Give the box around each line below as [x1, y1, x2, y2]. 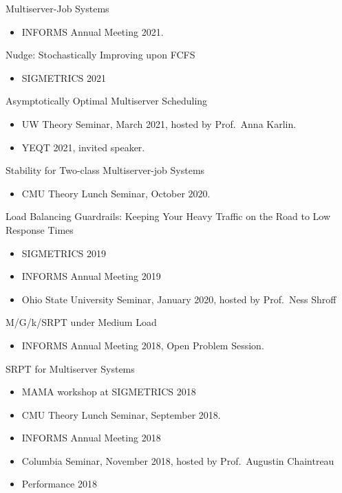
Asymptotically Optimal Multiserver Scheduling [6, 94, 208, 108]
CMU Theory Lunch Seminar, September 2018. [21, 407, 221, 421]
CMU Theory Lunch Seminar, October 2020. [21, 186, 211, 200]
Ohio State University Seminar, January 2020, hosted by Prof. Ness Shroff [21, 292, 336, 306]
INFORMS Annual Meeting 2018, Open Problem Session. [21, 338, 264, 352]
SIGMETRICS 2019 [21, 245, 107, 260]
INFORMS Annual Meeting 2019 [21, 269, 161, 283]
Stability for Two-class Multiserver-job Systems [6, 163, 205, 177]
